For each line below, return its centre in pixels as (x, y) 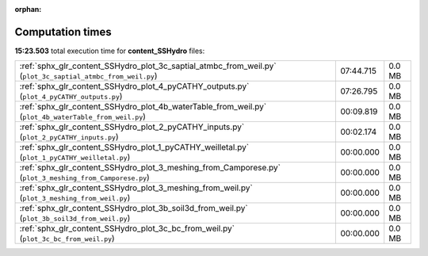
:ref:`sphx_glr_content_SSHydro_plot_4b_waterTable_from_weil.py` (143, 107)
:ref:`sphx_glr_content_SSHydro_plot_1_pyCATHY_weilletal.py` (134, 147)
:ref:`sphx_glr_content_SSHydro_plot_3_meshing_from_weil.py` (136, 188)
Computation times (63, 32)
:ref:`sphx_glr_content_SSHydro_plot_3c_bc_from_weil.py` (127, 228)
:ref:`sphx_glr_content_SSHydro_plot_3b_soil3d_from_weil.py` (134, 208)
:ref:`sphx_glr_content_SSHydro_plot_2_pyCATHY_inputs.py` (132, 127)
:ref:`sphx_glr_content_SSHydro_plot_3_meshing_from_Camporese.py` (150, 168)
